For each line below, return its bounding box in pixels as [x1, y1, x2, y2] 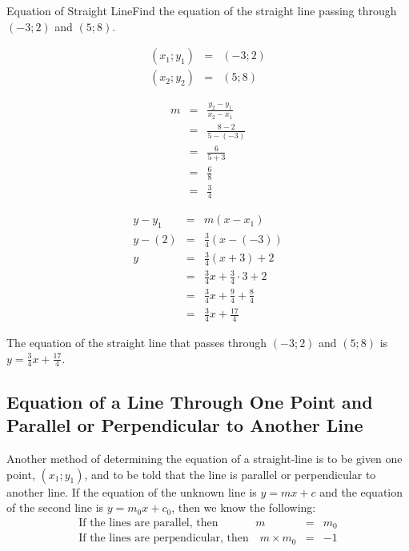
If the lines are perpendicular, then [78, 533, 249, 545]
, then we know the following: [171, 499, 316, 516]
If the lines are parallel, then [78, 517, 219, 529]
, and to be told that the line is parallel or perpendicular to [84, 465, 376, 482]
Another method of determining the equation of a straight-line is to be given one [6, 450, 403, 467]
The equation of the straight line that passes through [6, 334, 267, 351]
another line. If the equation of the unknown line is [6, 483, 257, 500]
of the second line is [6, 499, 104, 516]
